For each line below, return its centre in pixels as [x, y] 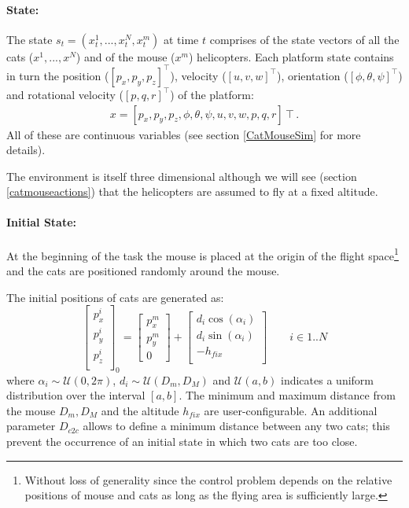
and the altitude [140, 410]
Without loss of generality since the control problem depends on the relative [208, 479]
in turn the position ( [58, 75]
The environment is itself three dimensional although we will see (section [182, 176]
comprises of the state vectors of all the [304, 39]
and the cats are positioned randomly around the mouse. [143, 270]
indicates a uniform [327, 379]
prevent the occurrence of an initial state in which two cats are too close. [182, 442]
